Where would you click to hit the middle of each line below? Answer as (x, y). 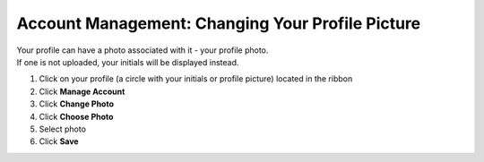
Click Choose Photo (76, 116)
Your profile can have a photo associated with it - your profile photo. (143, 50)
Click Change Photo (77, 104)
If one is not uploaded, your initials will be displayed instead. (128, 62)
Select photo (63, 129)
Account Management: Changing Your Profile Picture (219, 23)
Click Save (59, 141)
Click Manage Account (82, 91)
